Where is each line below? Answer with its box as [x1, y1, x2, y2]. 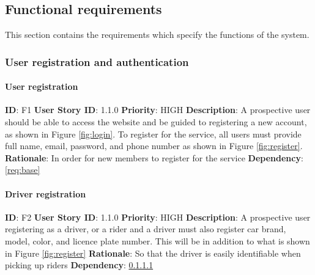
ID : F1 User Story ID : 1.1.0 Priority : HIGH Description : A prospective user [5, 103, 311, 116]
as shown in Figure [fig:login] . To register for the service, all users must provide [5, 127, 302, 140]
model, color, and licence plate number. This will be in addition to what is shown [5, 234, 310, 247]
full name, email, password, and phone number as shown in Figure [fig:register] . [5, 139, 303, 152]
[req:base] [5, 163, 40, 176]
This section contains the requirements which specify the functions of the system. [5, 28, 309, 41]
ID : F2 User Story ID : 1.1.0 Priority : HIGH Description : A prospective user [5, 210, 311, 223]
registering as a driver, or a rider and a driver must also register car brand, [5, 222, 286, 235]
